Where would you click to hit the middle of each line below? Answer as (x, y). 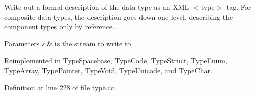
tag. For (239, 7)
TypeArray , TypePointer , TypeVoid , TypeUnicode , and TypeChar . (108, 70)
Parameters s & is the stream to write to (68, 43)
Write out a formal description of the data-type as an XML (97, 7)
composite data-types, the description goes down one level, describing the (119, 16)
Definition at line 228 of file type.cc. (60, 87)
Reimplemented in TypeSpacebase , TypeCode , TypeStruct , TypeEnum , (116, 60)
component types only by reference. (59, 27)
